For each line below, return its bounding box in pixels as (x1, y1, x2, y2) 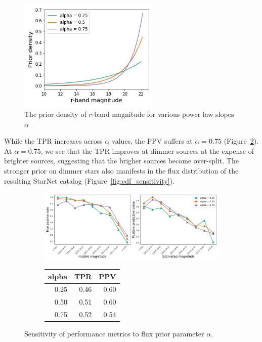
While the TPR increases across (4, 136, 103, 146)
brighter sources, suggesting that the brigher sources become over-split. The (4, 155, 239, 166)
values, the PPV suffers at (112, 136, 193, 146)
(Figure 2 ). (224, 136, 258, 146)
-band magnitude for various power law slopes (92, 109, 234, 119)
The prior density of (24, 109, 86, 119)
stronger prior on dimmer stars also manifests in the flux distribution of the (4, 165, 239, 176)
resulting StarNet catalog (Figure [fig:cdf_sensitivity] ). (4, 175, 174, 186)
